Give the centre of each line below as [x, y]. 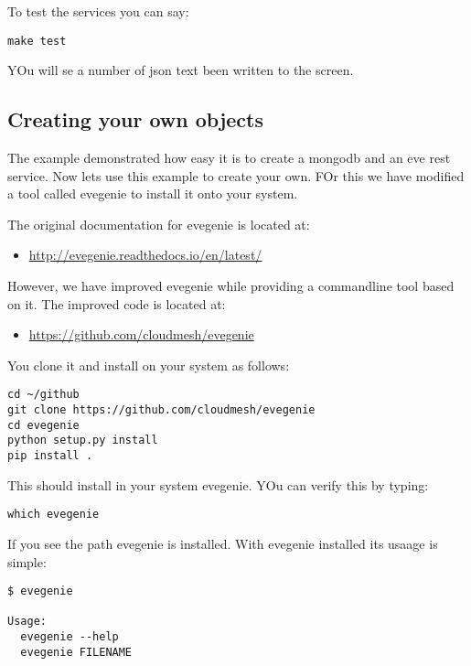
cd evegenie [43, 425]
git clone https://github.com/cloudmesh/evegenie [161, 410]
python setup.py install [83, 440]
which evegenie [54, 515]
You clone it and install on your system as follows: [149, 365]
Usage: [27, 622]
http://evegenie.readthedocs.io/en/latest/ [145, 255]
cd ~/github [43, 395]
